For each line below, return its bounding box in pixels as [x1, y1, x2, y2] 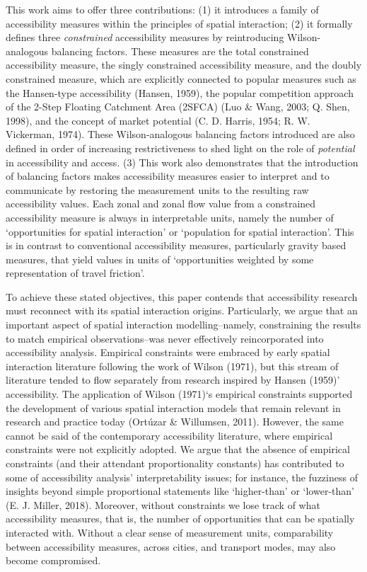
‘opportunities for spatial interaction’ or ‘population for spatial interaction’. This [6, 224, 354, 239]
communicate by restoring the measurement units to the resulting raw [6, 182, 309, 197]
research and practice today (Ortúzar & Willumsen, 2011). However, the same [6, 414, 344, 429]
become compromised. [6, 553, 101, 568]
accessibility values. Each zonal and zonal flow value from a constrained [6, 196, 316, 211]
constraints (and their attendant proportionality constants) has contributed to [6, 456, 344, 470]
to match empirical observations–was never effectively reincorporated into [6, 331, 324, 345]
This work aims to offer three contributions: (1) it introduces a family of [6, 2, 319, 16]
